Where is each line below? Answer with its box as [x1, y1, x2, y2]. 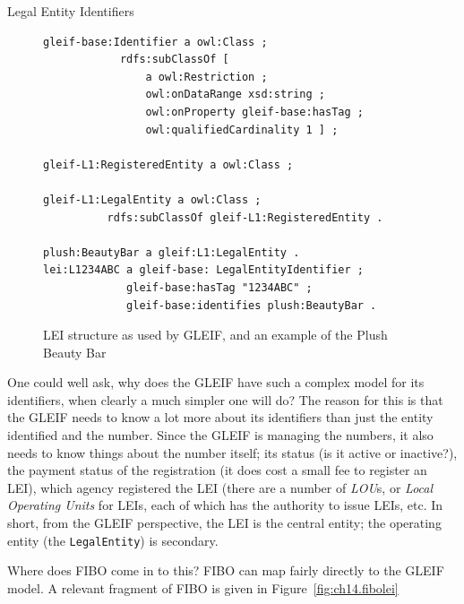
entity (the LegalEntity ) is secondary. [7, 531, 219, 549]
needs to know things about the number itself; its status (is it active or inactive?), [7, 443, 458, 462]
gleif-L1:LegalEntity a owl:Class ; [43, 193, 262, 206]
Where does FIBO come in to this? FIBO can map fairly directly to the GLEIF [7, 561, 444, 580]
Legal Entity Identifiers [7, 2, 134, 20]
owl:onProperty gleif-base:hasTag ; [145, 105, 364, 118]
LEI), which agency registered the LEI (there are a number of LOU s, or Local [7, 478, 434, 496]
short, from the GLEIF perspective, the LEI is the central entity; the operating [7, 513, 442, 532]
